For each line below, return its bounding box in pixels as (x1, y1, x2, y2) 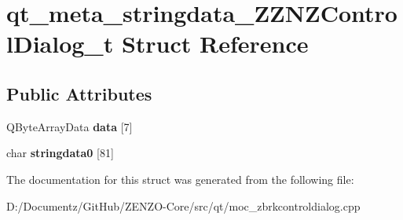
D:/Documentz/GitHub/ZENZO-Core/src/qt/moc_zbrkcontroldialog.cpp (6, 197, 361, 214)
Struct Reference (121, 27, 309, 60)
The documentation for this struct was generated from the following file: (6, 170, 354, 187)
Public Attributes (6, 81, 152, 105)
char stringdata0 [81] (6, 145, 114, 161)
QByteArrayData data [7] (6, 118, 133, 134)
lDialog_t (6, 27, 114, 60)
